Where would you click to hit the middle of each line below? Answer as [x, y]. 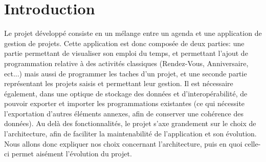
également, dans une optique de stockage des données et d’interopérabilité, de [126, 93]
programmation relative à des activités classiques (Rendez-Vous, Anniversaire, [126, 63]
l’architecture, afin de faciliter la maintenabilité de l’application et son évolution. [130, 134]
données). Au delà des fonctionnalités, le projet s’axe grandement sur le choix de [130, 123]
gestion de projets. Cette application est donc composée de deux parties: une [124, 43]
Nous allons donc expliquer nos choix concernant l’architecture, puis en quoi [123, 143]
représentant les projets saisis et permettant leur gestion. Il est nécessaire [119, 83]
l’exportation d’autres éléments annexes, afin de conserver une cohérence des [124, 113]
